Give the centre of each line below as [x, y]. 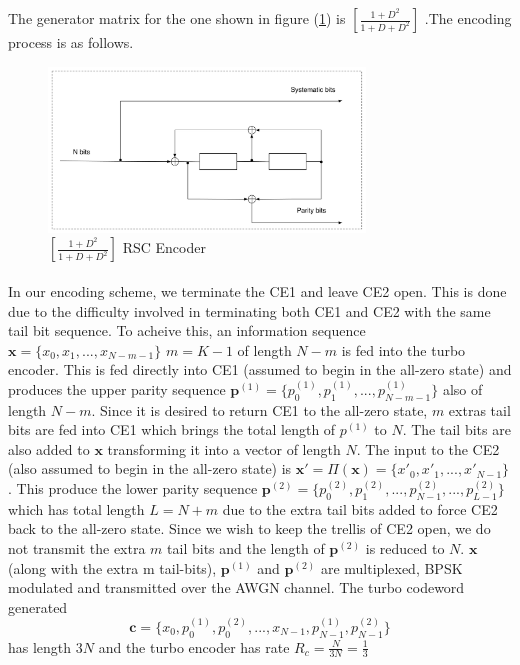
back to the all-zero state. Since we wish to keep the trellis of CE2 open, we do [249, 528]
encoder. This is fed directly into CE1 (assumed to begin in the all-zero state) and [260, 369]
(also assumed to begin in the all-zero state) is [150, 468]
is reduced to [405, 548]
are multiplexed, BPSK [391, 567]
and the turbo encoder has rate [194, 646]
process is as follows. [71, 42]
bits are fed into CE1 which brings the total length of [172, 429]
